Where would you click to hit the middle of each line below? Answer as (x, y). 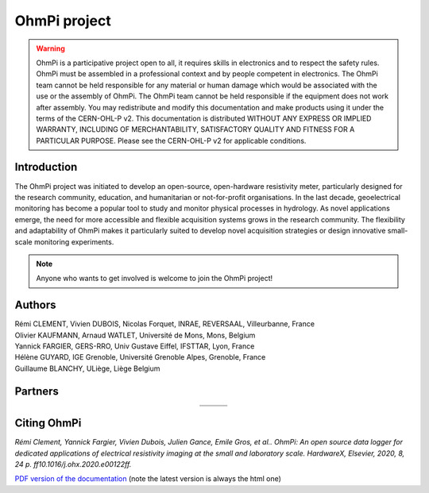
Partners (37, 391)
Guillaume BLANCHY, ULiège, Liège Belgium (87, 368)
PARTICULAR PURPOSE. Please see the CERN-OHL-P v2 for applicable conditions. (171, 141)
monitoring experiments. (74, 241)
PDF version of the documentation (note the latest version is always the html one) (148, 479)
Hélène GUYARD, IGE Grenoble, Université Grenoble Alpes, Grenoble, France (140, 357)
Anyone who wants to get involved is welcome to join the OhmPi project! (155, 279)
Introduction (46, 167)
